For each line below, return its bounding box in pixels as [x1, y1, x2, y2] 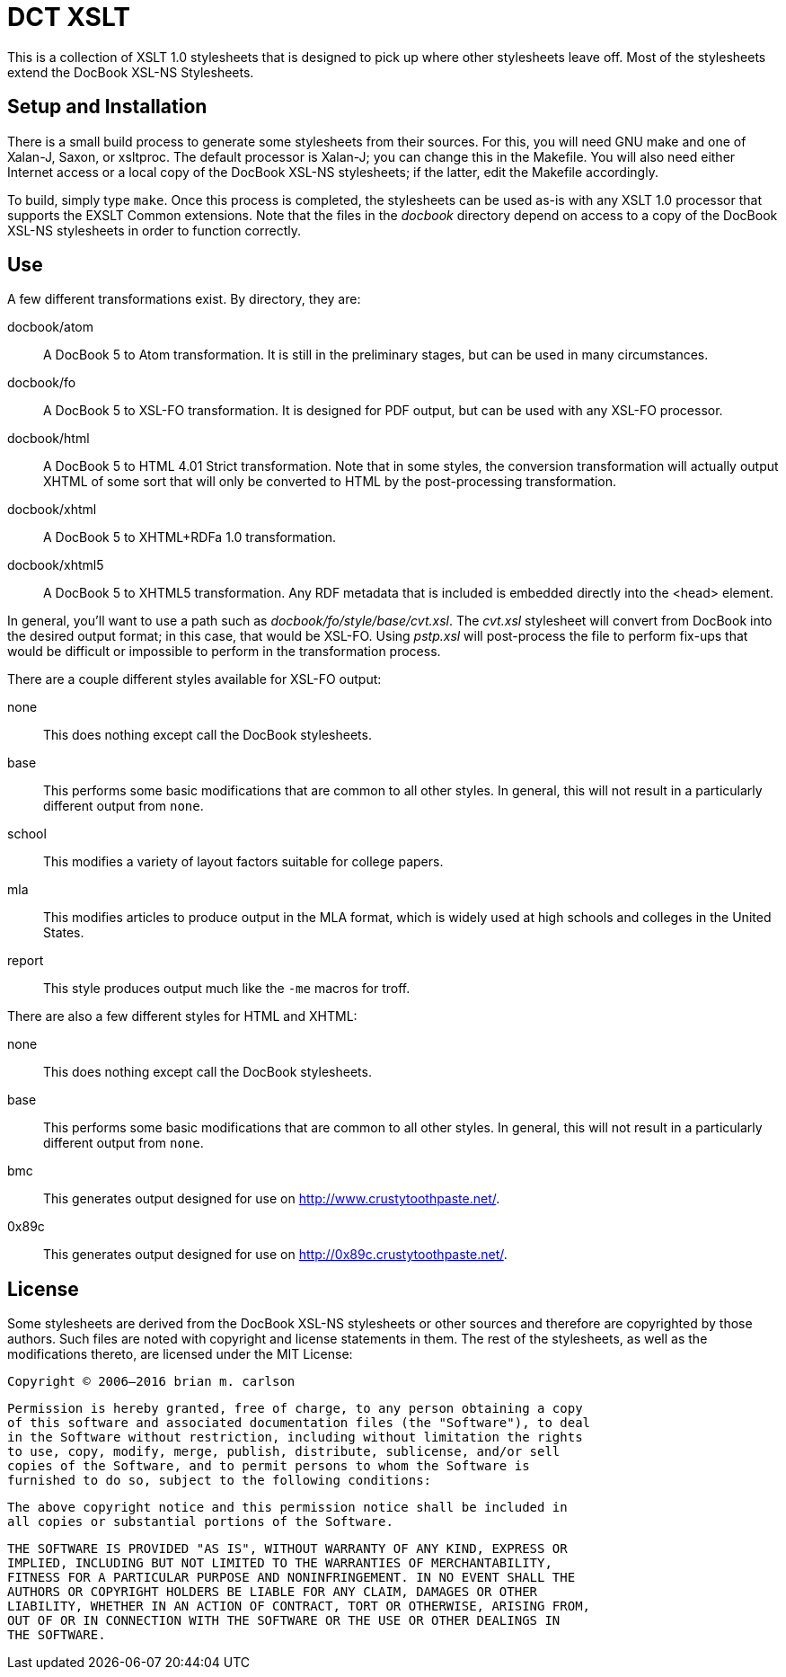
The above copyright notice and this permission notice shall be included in [7, 1500, 568, 1515]
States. [43, 925, 84, 941]
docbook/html [7, 430, 90, 447]
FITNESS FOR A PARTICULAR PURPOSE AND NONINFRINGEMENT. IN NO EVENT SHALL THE [7, 1570, 576, 1585]
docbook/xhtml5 [7, 557, 104, 573]
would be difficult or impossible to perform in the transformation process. [7, 643, 441, 660]
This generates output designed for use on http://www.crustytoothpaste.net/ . [43, 1191, 500, 1207]
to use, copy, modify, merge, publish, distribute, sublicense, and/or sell [7, 1444, 561, 1460]
